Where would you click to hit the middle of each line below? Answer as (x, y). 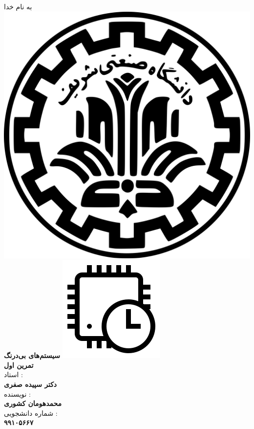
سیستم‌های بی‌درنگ (32, 355)
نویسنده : (17, 394)
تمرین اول (19, 365)
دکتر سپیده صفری (31, 384)
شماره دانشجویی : (31, 413)
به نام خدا (18, 6)
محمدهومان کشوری (33, 403)
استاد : (13, 374)
